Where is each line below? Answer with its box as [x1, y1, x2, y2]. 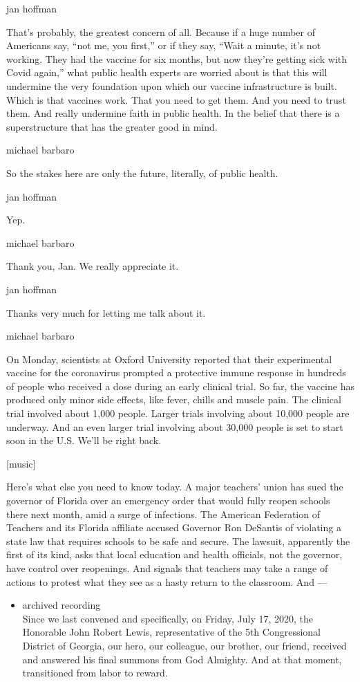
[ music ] [6, 456, 36, 470]
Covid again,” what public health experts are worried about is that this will [6, 65, 328, 80]
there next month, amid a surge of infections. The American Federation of [6, 506, 320, 521]
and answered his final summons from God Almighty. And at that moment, [22, 652, 342, 666]
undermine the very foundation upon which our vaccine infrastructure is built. [6, 78, 337, 93]
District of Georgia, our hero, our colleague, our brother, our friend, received [22, 638, 347, 652]
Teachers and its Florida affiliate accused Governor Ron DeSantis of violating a [6, 520, 341, 535]
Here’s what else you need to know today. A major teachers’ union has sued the [6, 479, 343, 494]
